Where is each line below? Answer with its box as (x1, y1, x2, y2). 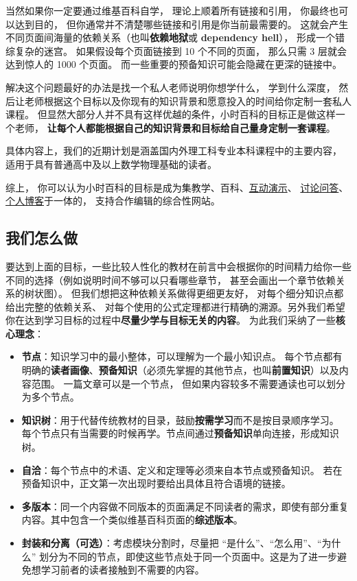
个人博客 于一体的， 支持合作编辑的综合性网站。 (5, 193, 220, 208)
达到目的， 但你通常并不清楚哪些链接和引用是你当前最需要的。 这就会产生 (14, 16, 349, 31)
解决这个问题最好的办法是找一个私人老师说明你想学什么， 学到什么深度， (5, 80, 336, 94)
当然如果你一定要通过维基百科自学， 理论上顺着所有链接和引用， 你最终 (5, 3, 330, 17)
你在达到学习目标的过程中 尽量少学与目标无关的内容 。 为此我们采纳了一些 (5, 313, 336, 327)
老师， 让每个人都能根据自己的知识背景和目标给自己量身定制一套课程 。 (14, 120, 336, 134)
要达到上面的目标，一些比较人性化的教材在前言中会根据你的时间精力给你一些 (5, 259, 352, 273)
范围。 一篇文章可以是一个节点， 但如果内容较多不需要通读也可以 (31, 376, 327, 390)
